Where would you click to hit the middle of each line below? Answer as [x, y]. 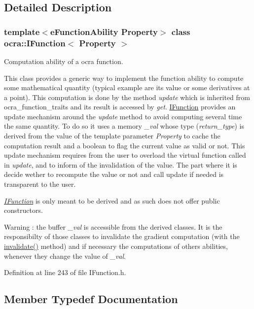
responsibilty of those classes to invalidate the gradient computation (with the [122, 236]
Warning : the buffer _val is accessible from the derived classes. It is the [113, 226]
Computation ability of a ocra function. [64, 61]
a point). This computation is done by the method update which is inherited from [127, 97]
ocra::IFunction [35, 43]
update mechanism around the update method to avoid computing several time [123, 116]
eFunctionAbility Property [104, 31]
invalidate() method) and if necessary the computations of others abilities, [116, 246]
